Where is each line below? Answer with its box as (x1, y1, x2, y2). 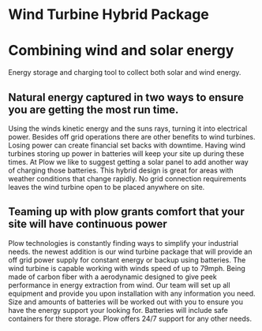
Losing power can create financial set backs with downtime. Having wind (8, 140, 246, 150)
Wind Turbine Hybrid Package (8, 6, 209, 24)
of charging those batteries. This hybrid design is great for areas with (8, 165, 234, 175)
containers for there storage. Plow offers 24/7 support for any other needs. (8, 314, 253, 323)
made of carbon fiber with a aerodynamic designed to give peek (8, 272, 217, 281)
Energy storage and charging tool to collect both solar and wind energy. (8, 68, 241, 77)
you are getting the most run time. (8, 102, 179, 116)
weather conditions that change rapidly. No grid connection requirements (8, 173, 247, 183)
